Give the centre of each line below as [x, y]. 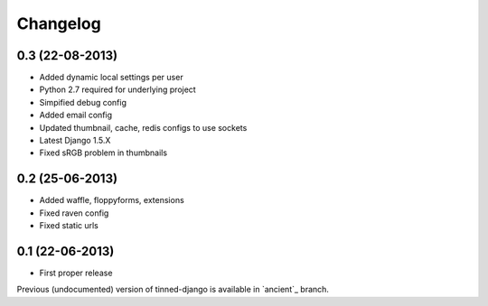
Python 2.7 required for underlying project [117, 89]
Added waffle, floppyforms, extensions [112, 200]
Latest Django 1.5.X [75, 141]
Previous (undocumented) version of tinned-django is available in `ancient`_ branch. [173, 290]
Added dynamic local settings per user [112, 78]
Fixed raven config [74, 213]
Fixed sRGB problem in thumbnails [103, 153]
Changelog [59, 23]
